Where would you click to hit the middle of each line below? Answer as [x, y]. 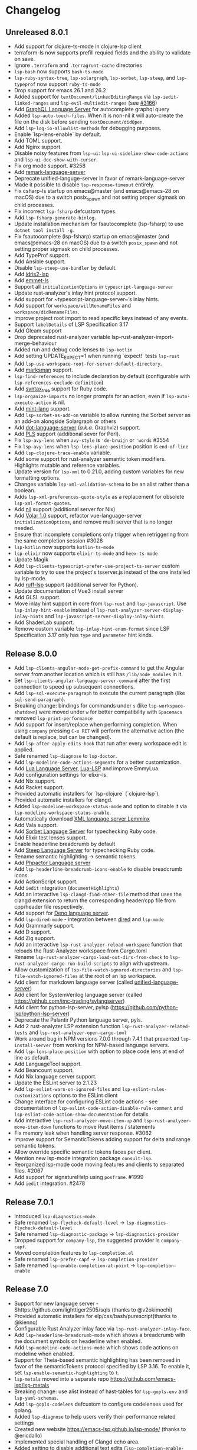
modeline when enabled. [44, 1354]
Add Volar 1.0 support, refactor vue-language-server [78, 516]
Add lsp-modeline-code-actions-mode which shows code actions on [96, 1347]
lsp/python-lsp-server [41, 1014]
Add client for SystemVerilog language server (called [78, 995]
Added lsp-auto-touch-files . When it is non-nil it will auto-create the [98, 115]
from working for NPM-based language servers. [111, 1045]
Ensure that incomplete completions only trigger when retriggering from [101, 535]
